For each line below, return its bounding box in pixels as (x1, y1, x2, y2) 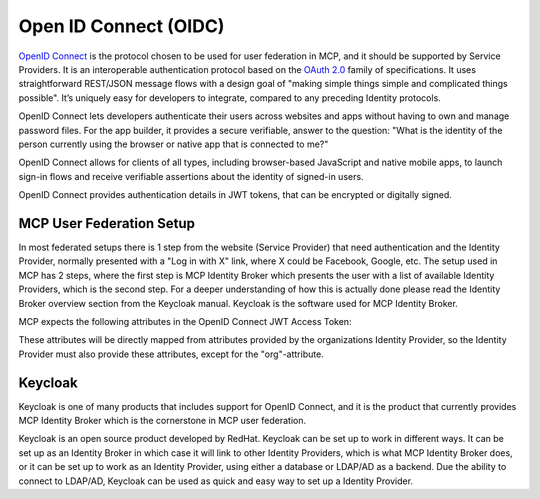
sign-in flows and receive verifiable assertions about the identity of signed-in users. (18, 170, 364, 182)
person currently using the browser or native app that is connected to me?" (18, 138, 329, 150)
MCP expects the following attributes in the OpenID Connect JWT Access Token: (18, 315, 352, 327)
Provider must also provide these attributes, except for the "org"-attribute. (18, 348, 324, 360)
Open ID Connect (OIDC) (18, 15, 225, 37)
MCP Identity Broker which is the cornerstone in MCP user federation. (18, 415, 307, 426)
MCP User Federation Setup (18, 215, 195, 232)
